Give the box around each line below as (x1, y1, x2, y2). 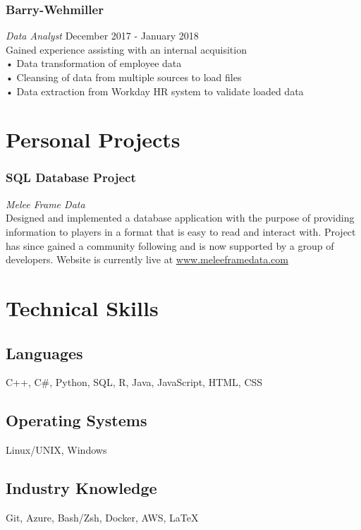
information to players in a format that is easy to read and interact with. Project (6, 224, 356, 239)
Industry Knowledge (6, 477, 157, 499)
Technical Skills (6, 293, 159, 322)
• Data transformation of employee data (6, 56, 182, 71)
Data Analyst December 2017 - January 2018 (6, 28, 199, 43)
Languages (6, 342, 83, 363)
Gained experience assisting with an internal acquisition (6, 42, 247, 56)
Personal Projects (6, 125, 180, 154)
